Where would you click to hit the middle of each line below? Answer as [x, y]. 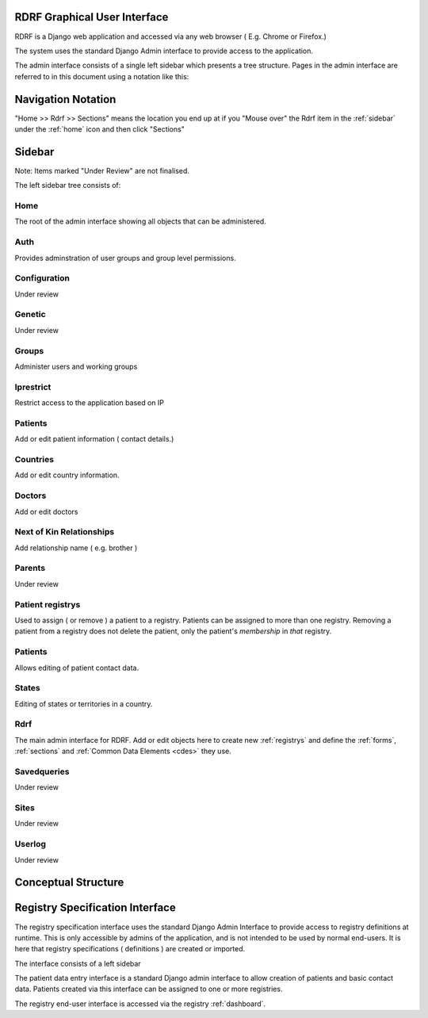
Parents [30, 568]
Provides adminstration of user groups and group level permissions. [126, 258]
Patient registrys [48, 604]
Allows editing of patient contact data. [76, 668]
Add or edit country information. [67, 475]
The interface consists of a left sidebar [78, 963]
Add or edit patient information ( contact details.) [94, 439]
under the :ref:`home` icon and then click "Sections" [100, 129]
